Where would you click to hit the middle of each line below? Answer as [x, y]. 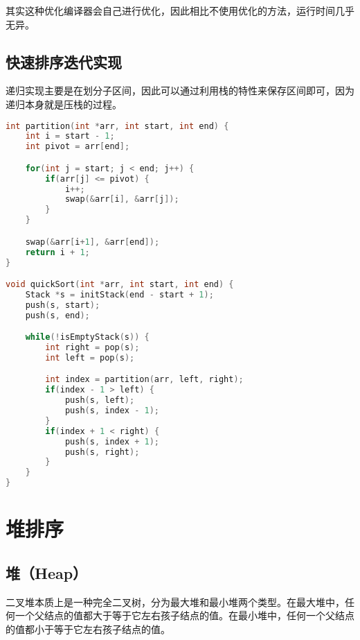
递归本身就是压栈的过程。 [64, 104]
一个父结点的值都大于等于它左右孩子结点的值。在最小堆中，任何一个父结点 [184, 615]
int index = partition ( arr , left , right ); [144, 380]
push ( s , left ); [100, 400]
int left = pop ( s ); [90, 357]
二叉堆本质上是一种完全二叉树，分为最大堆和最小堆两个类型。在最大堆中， [175, 602]
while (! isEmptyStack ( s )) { [87, 337]
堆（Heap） [47, 572]
